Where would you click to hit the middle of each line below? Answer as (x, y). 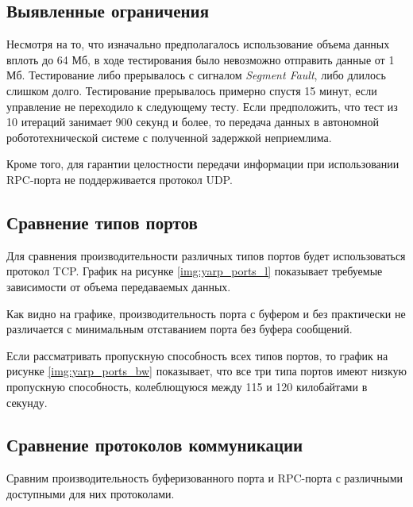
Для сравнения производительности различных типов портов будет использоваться (206, 255)
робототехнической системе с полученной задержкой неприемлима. (169, 137)
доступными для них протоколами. (91, 493)
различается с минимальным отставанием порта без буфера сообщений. (179, 329)
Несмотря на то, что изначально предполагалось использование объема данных (198, 44)
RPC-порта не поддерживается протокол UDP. (120, 179)
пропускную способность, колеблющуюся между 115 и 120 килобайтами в (187, 386)
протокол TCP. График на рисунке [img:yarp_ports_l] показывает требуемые (195, 271)
